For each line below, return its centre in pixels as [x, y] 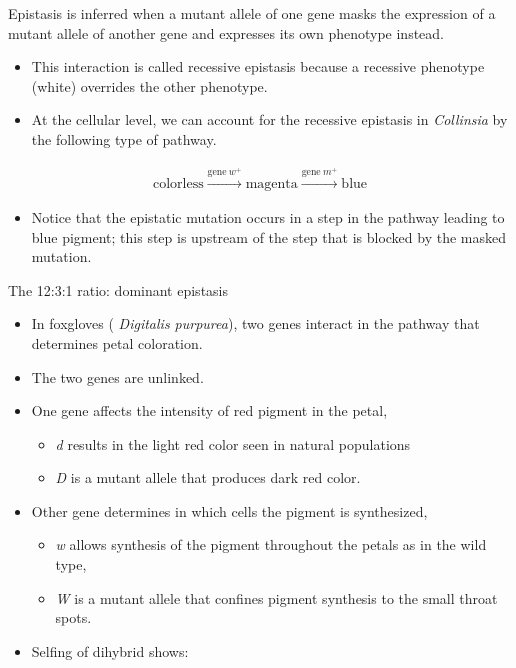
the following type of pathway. [124, 138]
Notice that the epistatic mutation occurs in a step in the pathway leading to [268, 216]
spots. [73, 617]
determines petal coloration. [117, 342]
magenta [271, 183]
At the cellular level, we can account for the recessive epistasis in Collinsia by [269, 119]
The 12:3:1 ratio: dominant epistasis [118, 289]
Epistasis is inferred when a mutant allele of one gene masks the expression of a [252, 13]
